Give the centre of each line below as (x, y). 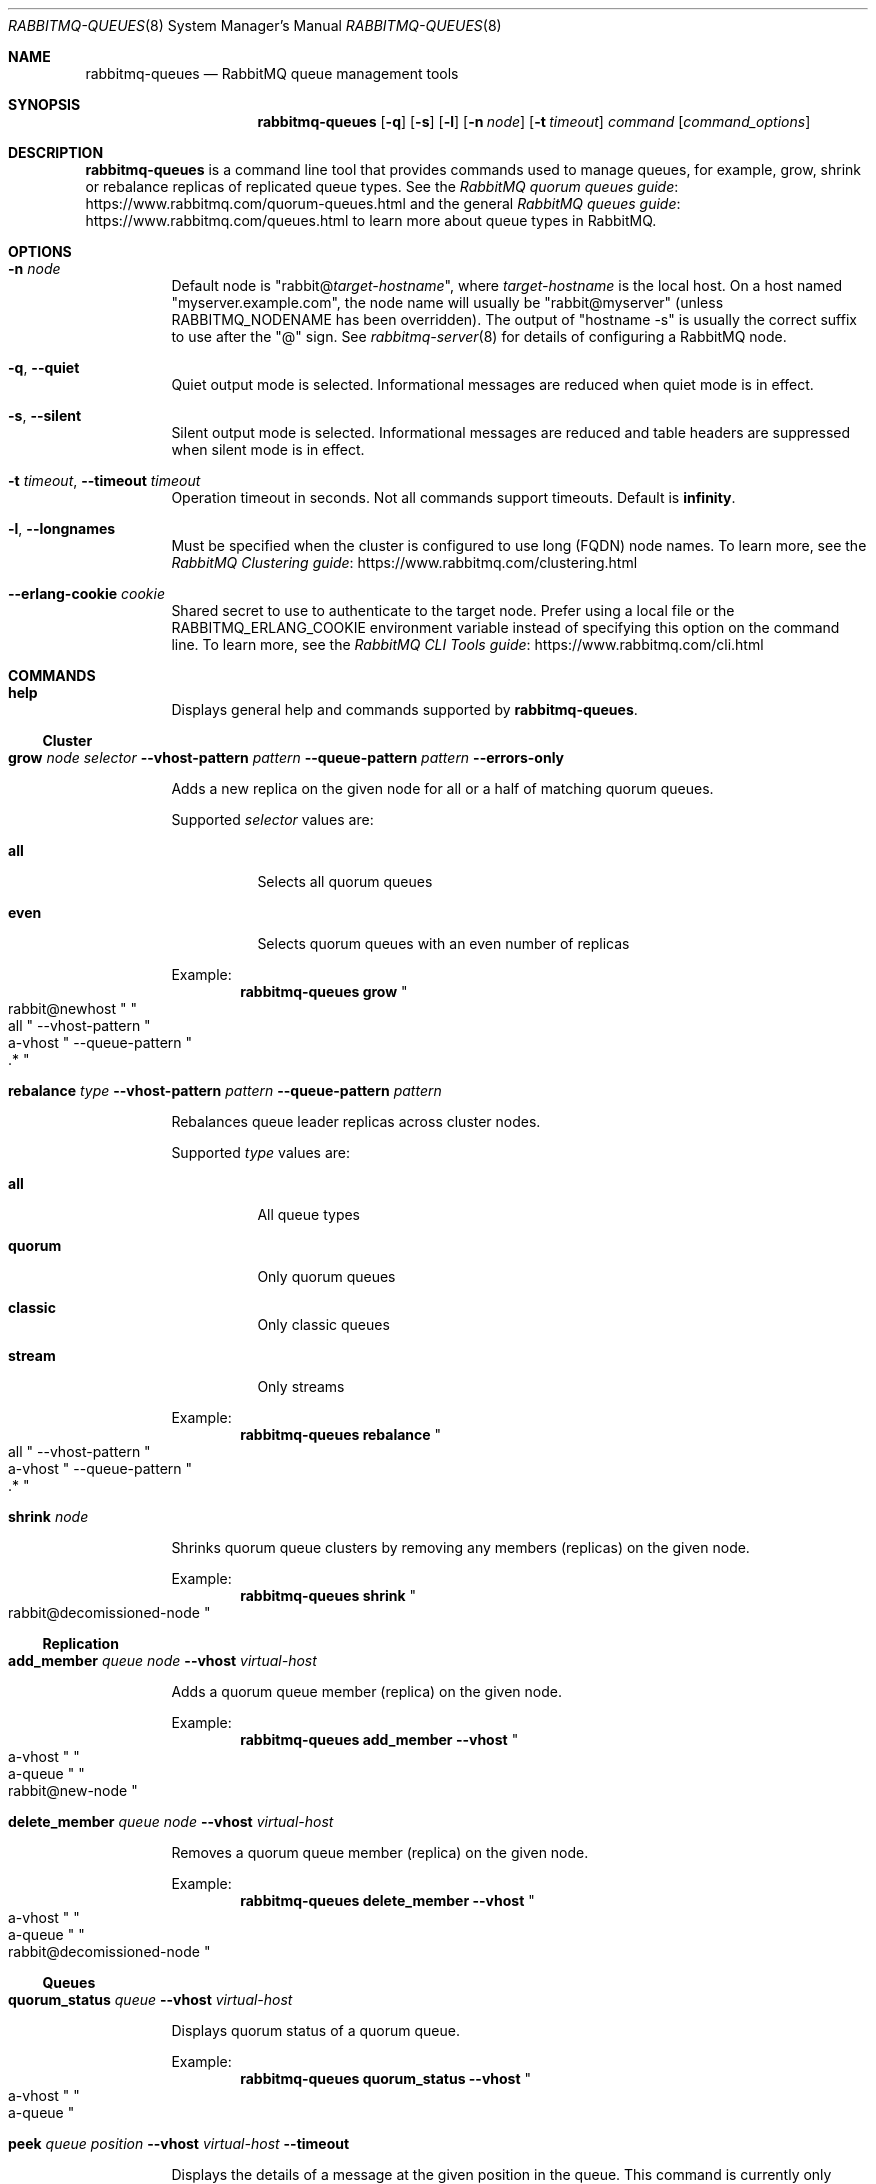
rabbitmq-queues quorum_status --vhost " (386, 2078)
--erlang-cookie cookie (86, 593)
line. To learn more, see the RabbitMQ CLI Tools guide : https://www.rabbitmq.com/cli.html (467, 644)
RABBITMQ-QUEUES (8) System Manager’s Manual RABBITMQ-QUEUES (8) (255, 25)
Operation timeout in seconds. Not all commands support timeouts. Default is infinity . (453, 497)
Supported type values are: (261, 1152)
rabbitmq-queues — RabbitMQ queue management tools (272, 73)
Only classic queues (323, 1324)
